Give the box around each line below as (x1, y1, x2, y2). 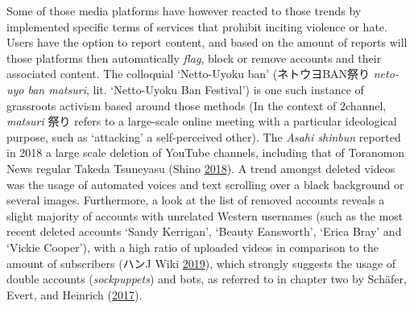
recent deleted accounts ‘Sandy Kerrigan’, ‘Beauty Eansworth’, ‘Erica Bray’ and (6, 223, 402, 240)
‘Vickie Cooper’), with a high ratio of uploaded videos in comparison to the (6, 238, 379, 255)
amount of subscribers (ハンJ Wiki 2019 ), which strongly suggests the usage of (6, 254, 396, 271)
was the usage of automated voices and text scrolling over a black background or (6, 175, 404, 192)
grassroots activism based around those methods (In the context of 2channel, (6, 97, 387, 113)
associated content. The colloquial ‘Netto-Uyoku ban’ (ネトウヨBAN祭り (6, 65, 371, 82)
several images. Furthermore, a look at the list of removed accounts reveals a (6, 192, 385, 208)
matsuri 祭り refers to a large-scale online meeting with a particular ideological (6, 113, 397, 130)
